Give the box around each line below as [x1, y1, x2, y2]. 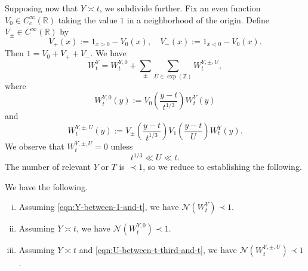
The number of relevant [5, 160, 91, 173]
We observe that [5, 140, 64, 153]
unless [110, 140, 133, 153]
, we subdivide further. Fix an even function [99, 2, 261, 14]
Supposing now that [5, 2, 78, 14]
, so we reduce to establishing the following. [143, 160, 302, 173]
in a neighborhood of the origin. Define [127, 13, 270, 26]
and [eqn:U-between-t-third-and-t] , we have [79, 243, 237, 256]
